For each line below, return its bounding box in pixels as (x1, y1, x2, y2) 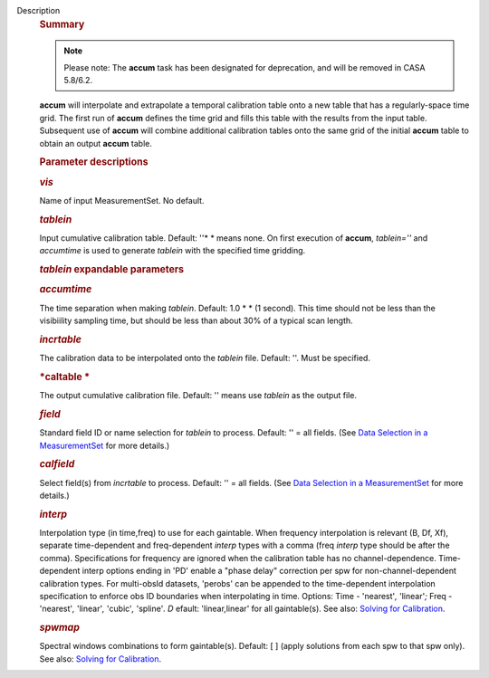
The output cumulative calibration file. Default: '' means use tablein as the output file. (39, 390, 358, 401)
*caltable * (39, 370, 91, 383)
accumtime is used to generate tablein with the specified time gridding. (39, 245, 306, 256)
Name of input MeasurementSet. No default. (39, 195, 205, 205)
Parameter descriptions (39, 156, 149, 168)
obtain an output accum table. (39, 138, 153, 148)
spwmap (39, 621, 81, 634)
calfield (39, 458, 75, 471)
